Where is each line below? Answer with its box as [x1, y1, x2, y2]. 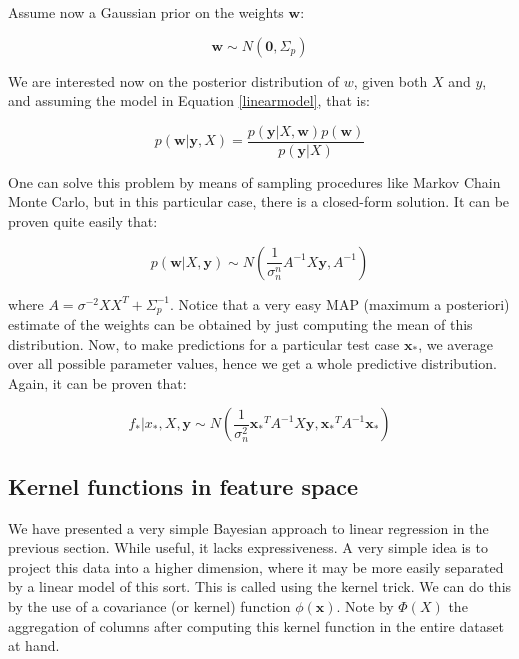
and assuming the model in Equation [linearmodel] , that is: [8, 90, 370, 111]
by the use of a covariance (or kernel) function [8, 596, 291, 617]
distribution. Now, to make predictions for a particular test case [8, 333, 400, 354]
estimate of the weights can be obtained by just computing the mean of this [8, 314, 473, 335]
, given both [353, 70, 428, 91]
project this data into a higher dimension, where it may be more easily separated [8, 556, 504, 577]
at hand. [8, 635, 60, 656]
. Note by [336, 596, 394, 617]
